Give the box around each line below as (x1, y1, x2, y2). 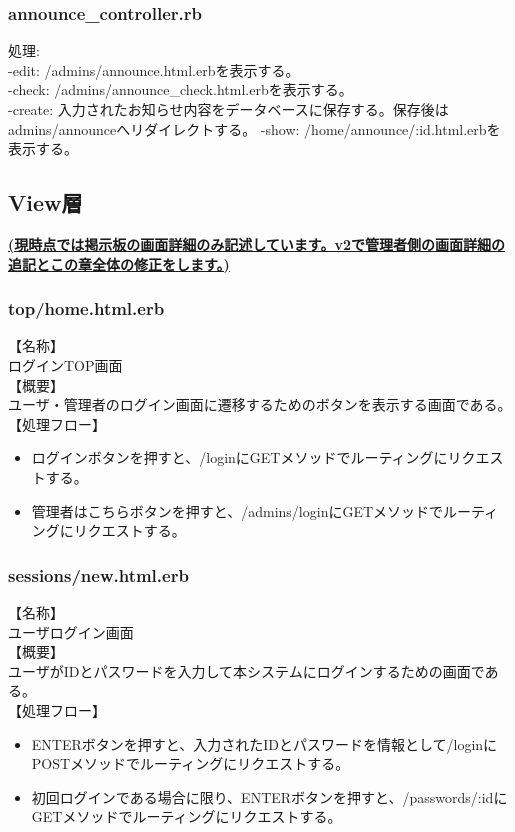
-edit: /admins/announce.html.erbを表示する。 (8, 59, 300, 80)
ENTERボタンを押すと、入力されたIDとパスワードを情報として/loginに (31, 733, 498, 754)
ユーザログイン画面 (8, 621, 134, 642)
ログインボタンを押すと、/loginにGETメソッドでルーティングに (31, 447, 448, 468)
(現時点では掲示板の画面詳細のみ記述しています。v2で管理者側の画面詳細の (8, 233, 505, 254)
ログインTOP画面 (8, 354, 123, 375)
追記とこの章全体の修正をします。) (8, 253, 230, 274)
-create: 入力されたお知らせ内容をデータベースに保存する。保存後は (8, 99, 449, 119)
